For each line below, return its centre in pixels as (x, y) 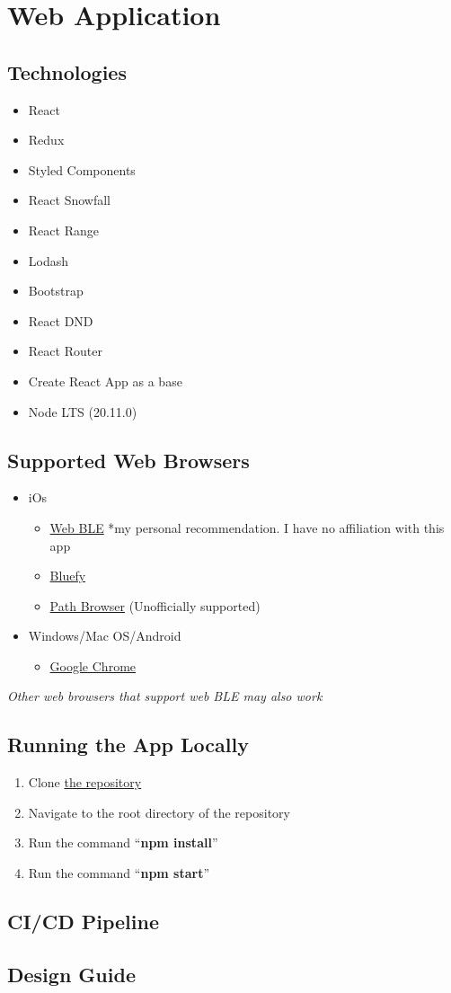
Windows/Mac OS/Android (105, 636)
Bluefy (68, 576)
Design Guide (71, 974)
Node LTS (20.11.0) (83, 411)
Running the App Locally (128, 745)
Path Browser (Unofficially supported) (155, 605)
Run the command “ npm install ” (123, 842)
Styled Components (82, 169)
